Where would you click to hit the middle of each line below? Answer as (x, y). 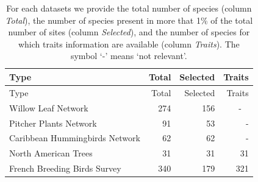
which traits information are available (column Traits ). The (129, 44)
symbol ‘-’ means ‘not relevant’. (129, 56)
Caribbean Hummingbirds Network (75, 138)
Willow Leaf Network (49, 107)
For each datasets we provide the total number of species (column (129, 8)
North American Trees (51, 153)
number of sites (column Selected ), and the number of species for (129, 32)
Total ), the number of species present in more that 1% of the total (129, 20)
